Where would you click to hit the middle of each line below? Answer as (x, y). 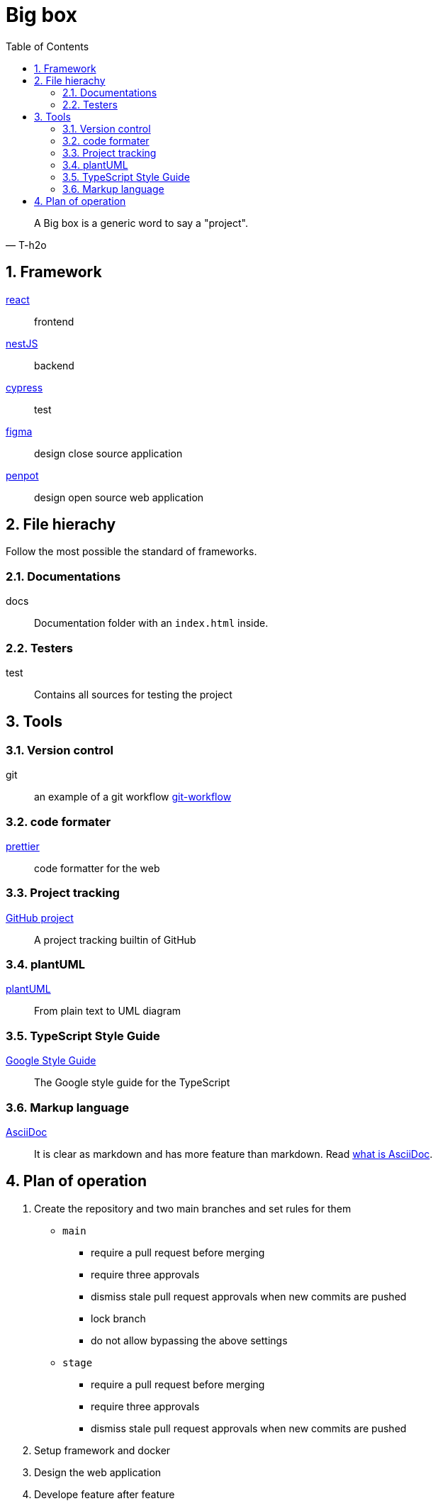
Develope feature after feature (105, 1494)
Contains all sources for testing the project (133, 694)
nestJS (22, 343)
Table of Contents (47, 46)
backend (54, 365)
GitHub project (40, 917)
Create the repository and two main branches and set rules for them (193, 1208)
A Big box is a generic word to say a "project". (141, 223)
